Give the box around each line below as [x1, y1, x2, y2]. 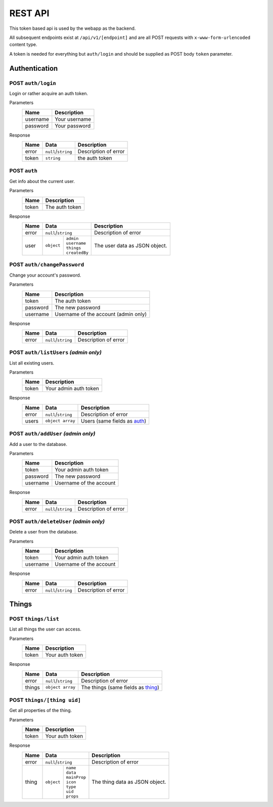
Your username [55, 115, 91, 122]
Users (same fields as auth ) [81, 417, 147, 424]
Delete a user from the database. [9, 529, 78, 535]
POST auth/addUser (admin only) [9, 430, 96, 437]
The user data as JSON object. [94, 242, 167, 249]
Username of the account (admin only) [55, 310, 147, 318]
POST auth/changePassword [9, 261, 84, 268]
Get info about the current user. [9, 178, 75, 184]
